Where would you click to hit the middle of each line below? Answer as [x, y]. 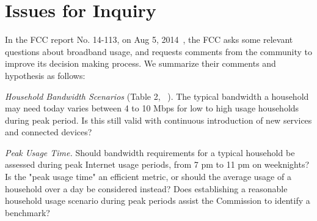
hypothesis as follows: [45, 75]
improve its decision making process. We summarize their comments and [140, 63]
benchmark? [27, 212]
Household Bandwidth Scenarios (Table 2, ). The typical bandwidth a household [157, 96]
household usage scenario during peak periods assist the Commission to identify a [158, 200]
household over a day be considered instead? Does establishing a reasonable [146, 188]
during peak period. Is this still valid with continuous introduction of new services [158, 120]
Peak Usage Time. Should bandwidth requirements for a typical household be [150, 152]
